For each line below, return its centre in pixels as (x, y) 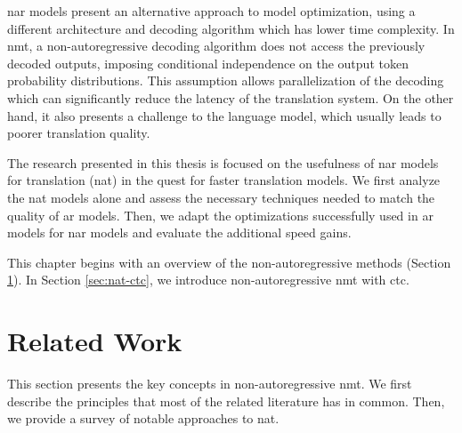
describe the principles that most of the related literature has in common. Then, (226, 401)
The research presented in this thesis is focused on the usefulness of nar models (223, 162)
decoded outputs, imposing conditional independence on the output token (208, 63)
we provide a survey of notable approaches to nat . (143, 418)
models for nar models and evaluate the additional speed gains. (179, 233)
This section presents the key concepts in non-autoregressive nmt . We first (210, 384)
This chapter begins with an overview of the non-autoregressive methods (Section (229, 262)
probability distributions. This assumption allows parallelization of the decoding (226, 80)
